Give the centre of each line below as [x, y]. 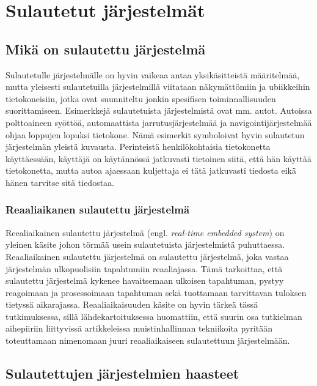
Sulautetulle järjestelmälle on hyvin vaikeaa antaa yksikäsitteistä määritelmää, [153, 74]
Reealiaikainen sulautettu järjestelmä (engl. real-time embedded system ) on [145, 232]
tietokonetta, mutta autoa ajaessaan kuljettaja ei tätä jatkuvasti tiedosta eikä [151, 170]
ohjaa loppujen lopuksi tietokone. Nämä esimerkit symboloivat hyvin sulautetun [155, 134]
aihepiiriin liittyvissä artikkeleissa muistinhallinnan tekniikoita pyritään [139, 328]
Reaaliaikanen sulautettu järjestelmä [98, 210]
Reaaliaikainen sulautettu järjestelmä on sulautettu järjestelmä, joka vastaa [147, 256]
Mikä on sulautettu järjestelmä [106, 49]
